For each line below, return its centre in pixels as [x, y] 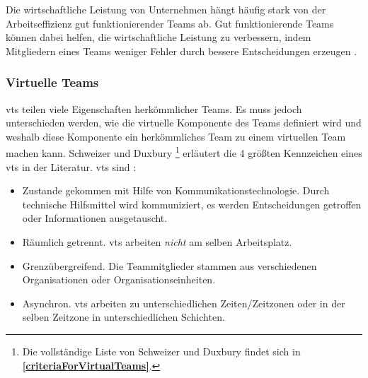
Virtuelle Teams [52, 82]
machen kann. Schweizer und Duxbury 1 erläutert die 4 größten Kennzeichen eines [184, 152]
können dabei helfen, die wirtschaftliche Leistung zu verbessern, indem [159, 37]
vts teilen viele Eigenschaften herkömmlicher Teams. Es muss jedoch [154, 108]
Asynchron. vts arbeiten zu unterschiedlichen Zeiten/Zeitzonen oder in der [184, 303]
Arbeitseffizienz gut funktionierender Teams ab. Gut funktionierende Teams [170, 23]
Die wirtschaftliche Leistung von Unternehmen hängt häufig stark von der [166, 9]
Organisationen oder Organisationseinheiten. [119, 279]
